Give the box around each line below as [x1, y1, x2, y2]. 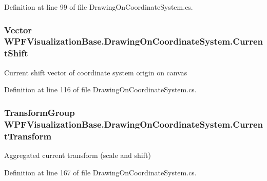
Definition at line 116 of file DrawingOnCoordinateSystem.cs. [4, 84, 197, 95]
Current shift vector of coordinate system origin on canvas [4, 67, 187, 77]
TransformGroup [4, 106, 75, 118]
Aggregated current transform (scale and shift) [4, 149, 151, 160]
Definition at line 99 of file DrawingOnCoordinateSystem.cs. [4, 2, 193, 12]
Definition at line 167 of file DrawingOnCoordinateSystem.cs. [4, 167, 197, 177]
